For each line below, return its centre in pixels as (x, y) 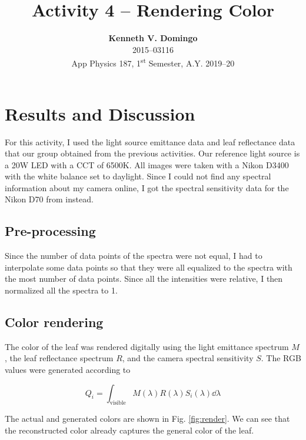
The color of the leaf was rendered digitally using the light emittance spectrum (147, 346)
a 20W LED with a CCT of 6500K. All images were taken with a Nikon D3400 (147, 164)
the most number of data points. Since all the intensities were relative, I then (144, 279)
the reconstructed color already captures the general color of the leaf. (129, 430)
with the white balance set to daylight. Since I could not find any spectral (138, 176)
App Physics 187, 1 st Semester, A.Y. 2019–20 (153, 62)
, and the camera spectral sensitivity (188, 358)
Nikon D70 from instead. (49, 199)
